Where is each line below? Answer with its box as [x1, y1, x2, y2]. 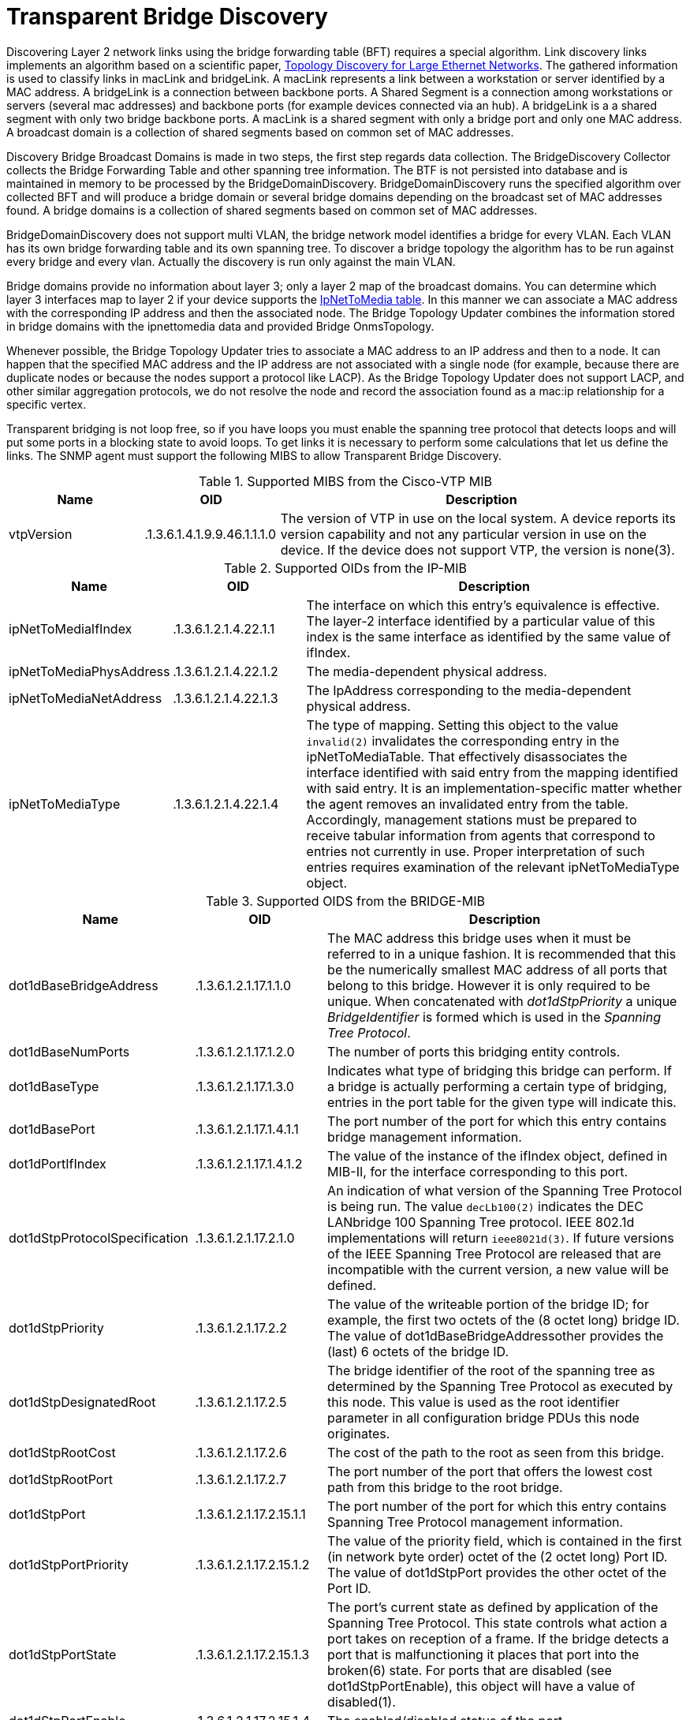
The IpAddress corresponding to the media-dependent [306, 682, 632, 698]
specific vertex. [6, 397, 87, 411]
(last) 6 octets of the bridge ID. [327, 1343, 509, 1359]
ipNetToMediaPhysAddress [9, 663, 170, 679]
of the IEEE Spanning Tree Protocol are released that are [327, 1245, 662, 1262]
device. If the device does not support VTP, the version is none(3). [280, 541, 675, 558]
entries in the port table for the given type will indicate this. [327, 1094, 677, 1110]
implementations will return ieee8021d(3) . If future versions [327, 1229, 674, 1246]
